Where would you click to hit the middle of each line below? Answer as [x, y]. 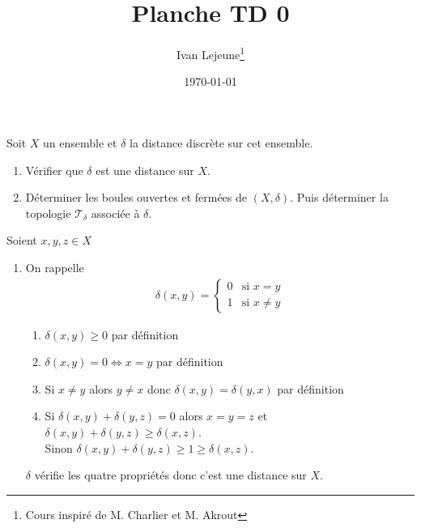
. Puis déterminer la [339, 197]
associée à [115, 213]
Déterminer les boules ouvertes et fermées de [136, 197]
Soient [22, 240]
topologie [48, 213]
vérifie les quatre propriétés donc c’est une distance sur [170, 475]
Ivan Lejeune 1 [210, 53]
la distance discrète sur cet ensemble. [221, 142]
